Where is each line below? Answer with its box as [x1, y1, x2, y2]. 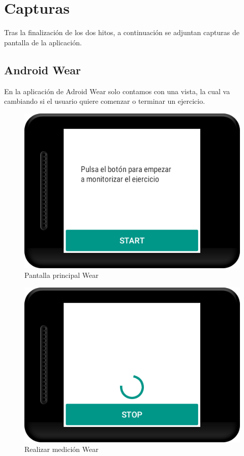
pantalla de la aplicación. [4, 37, 82, 47]
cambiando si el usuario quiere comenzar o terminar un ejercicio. [4, 96, 205, 106]
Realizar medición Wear [24, 444, 99, 454]
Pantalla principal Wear [24, 270, 99, 280]
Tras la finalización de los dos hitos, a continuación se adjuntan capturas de [4, 27, 239, 38]
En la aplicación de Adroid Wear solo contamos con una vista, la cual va [4, 85, 230, 96]
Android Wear [4, 62, 81, 77]
